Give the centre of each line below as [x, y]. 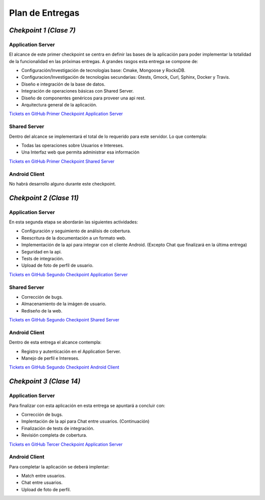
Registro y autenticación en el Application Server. [71, 351]
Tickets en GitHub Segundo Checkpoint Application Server [68, 274]
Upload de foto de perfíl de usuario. [57, 265]
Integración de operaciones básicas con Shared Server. [78, 91]
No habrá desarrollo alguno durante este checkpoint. [63, 184]
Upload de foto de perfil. [46, 489]
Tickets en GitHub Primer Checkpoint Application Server [66, 114]
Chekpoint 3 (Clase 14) [45, 381]
